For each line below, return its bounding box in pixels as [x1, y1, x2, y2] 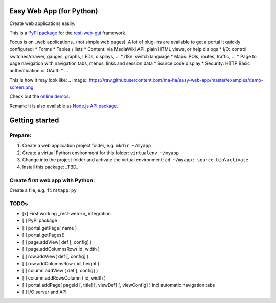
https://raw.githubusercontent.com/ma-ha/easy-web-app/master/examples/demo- [88, 77, 263, 83]
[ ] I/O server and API [22, 289, 67, 295]
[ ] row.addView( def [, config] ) [22, 253, 89, 260]
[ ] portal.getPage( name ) [22, 224, 77, 231]
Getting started [9, 116, 59, 125]
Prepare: [9, 132, 32, 139]
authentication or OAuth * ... [9, 67, 68, 73]
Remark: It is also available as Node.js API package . [9, 103, 119, 109]
